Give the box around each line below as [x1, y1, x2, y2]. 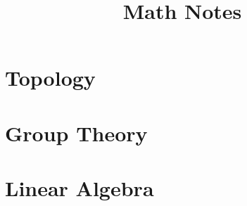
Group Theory [5, 118, 148, 147]
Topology [5, 63, 96, 92]
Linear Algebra [5, 174, 154, 202]
